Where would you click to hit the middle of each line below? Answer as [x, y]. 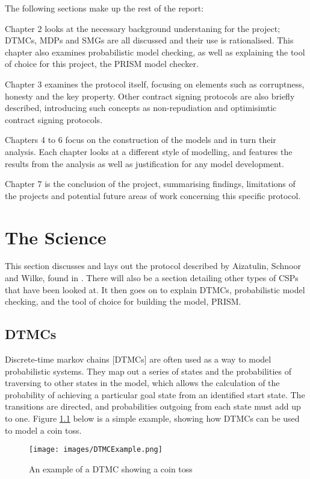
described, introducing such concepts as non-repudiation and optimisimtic [141, 108]
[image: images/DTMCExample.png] [96, 450]
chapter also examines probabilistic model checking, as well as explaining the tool [155, 52]
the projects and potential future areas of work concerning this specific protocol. [153, 195]
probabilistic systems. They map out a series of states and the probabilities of [148, 371]
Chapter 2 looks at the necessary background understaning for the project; [143, 28]
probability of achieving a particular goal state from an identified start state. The [155, 394]
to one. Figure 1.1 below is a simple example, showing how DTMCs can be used [152, 418]
